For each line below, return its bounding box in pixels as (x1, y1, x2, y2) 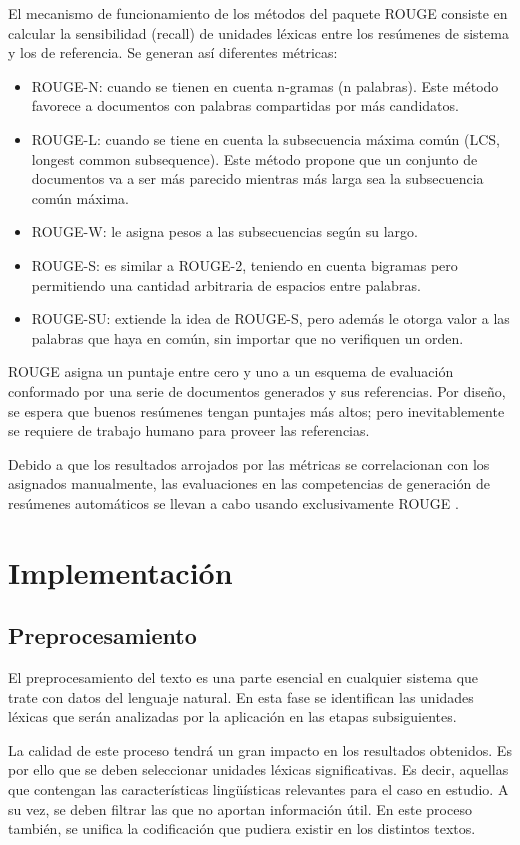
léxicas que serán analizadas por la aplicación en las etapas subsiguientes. (8, 706, 457, 727)
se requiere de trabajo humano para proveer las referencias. (8, 420, 370, 441)
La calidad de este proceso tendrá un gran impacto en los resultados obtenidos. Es (8, 739, 512, 760)
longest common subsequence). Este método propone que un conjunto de (31, 148, 478, 169)
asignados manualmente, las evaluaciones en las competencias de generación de (8, 473, 490, 494)
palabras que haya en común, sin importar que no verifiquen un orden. (31, 327, 464, 348)
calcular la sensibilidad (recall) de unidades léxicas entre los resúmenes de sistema (8, 22, 509, 43)
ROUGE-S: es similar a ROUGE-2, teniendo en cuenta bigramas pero (31, 254, 458, 275)
